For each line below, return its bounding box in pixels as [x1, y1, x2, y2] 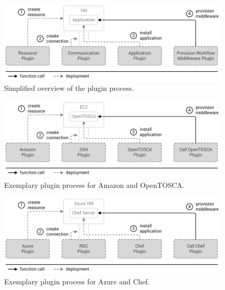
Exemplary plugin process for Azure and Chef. [4, 276, 150, 286]
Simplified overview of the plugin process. [4, 83, 134, 93]
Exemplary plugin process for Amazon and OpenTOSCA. [4, 179, 185, 190]
